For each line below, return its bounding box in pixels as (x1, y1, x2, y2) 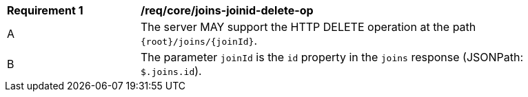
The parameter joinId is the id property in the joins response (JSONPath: (141, 50, 524, 64)
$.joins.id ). (141, 64, 202, 78)
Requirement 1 (7, 3, 83, 17)
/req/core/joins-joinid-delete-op (141, 3, 314, 17)
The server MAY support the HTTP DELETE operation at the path (141, 20, 476, 34)
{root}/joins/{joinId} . (141, 34, 257, 47)
